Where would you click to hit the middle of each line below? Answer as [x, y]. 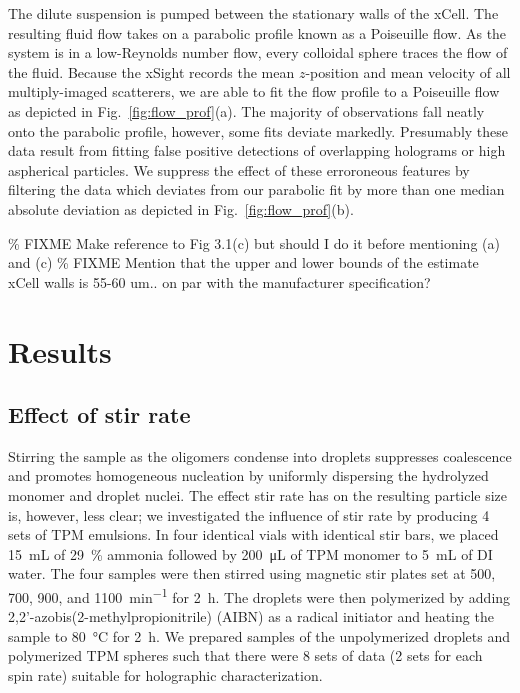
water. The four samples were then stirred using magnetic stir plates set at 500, [252, 573]
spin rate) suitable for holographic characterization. [165, 675]
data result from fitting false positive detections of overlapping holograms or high [257, 150]
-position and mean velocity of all [408, 71]
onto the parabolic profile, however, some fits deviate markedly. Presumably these [258, 130]
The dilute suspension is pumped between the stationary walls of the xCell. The [253, 13]
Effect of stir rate [99, 414]
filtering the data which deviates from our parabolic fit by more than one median [256, 189]
